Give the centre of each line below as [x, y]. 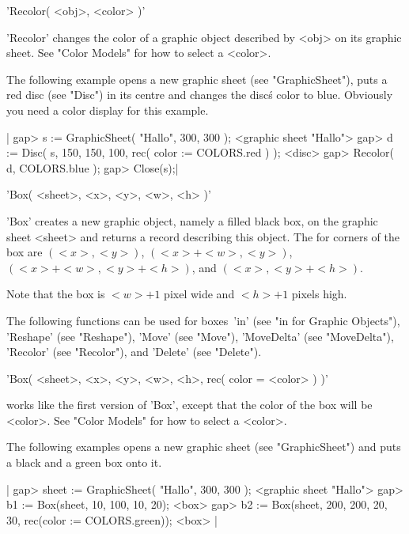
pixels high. [319, 294]
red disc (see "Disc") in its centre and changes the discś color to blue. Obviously [200, 95]
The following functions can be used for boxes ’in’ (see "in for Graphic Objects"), [203, 320]
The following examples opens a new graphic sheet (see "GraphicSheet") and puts [204, 447]
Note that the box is [56, 294]
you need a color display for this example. [108, 110]
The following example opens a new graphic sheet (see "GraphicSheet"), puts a [197, 79]
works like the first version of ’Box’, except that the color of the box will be [189, 405]
